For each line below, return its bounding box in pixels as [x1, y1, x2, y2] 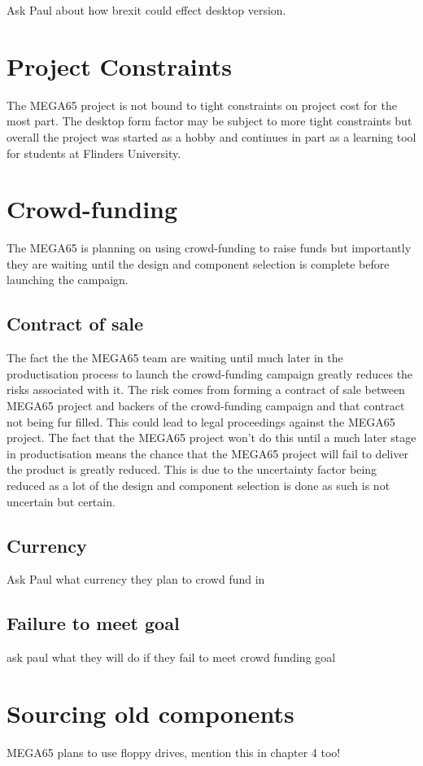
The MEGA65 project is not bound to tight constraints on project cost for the [7, 96, 397, 113]
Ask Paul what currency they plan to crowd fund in [7, 571, 265, 588]
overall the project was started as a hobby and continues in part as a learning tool [7, 128, 416, 145]
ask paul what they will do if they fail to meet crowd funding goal [7, 649, 336, 666]
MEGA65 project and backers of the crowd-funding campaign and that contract [7, 396, 405, 414]
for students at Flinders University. [7, 144, 181, 161]
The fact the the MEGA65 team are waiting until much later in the [7, 349, 343, 366]
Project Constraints [7, 49, 232, 82]
